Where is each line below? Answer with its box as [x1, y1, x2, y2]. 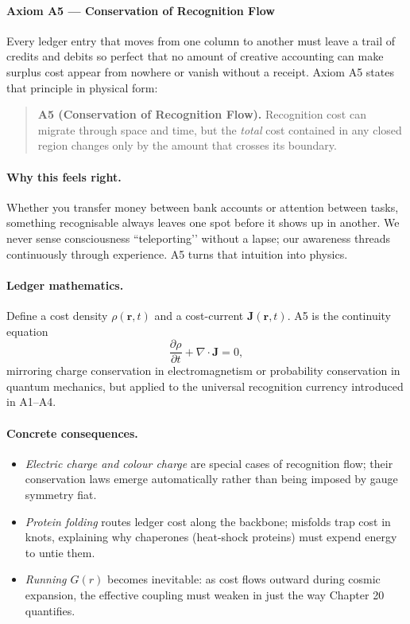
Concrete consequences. [6, 424, 138, 441]
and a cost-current [154, 306, 244, 323]
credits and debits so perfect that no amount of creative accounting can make [6, 48, 384, 64]
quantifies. [25, 602, 75, 618]
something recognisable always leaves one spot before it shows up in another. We [6, 214, 400, 231]
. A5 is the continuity [287, 306, 392, 323]
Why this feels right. [6, 168, 122, 185]
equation [6, 322, 48, 339]
